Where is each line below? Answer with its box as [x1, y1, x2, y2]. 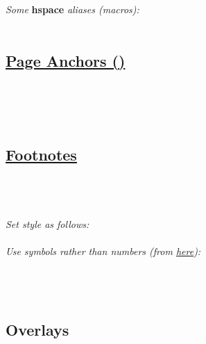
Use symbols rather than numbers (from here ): [6, 244, 201, 259]
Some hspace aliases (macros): [6, 2, 139, 16]
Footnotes [6, 143, 77, 165]
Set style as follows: [6, 217, 89, 231]
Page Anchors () [6, 49, 126, 71]
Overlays [6, 319, 69, 341]
